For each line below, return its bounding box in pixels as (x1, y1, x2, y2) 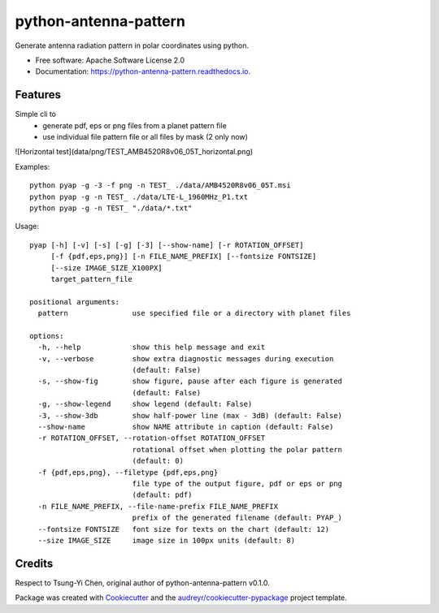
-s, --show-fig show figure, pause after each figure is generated (37, 377, 343, 386)
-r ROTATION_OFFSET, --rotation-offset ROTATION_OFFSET (37, 434, 266, 442)
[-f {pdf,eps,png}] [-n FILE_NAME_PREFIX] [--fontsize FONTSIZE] (50, 252, 317, 261)
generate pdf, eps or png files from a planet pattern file (42, 120, 227, 130)
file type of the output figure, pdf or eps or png (132, 479, 343, 488)
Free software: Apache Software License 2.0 (35, 55, 185, 65)
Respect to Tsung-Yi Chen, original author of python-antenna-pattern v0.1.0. (15, 577, 270, 588)
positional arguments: (29, 297, 120, 306)
